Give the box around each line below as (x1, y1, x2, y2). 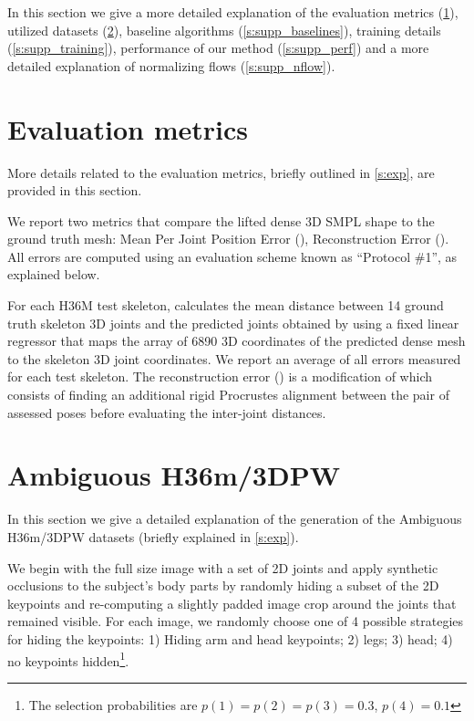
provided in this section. (7, 181, 142, 200)
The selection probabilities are (28, 695, 198, 714)
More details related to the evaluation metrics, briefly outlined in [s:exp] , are (7, 162, 435, 182)
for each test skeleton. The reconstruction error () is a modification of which (7, 367, 433, 386)
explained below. (7, 265, 100, 284)
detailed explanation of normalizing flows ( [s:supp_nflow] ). (7, 56, 335, 75)
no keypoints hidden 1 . (7, 648, 129, 670)
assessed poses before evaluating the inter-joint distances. (7, 402, 326, 422)
